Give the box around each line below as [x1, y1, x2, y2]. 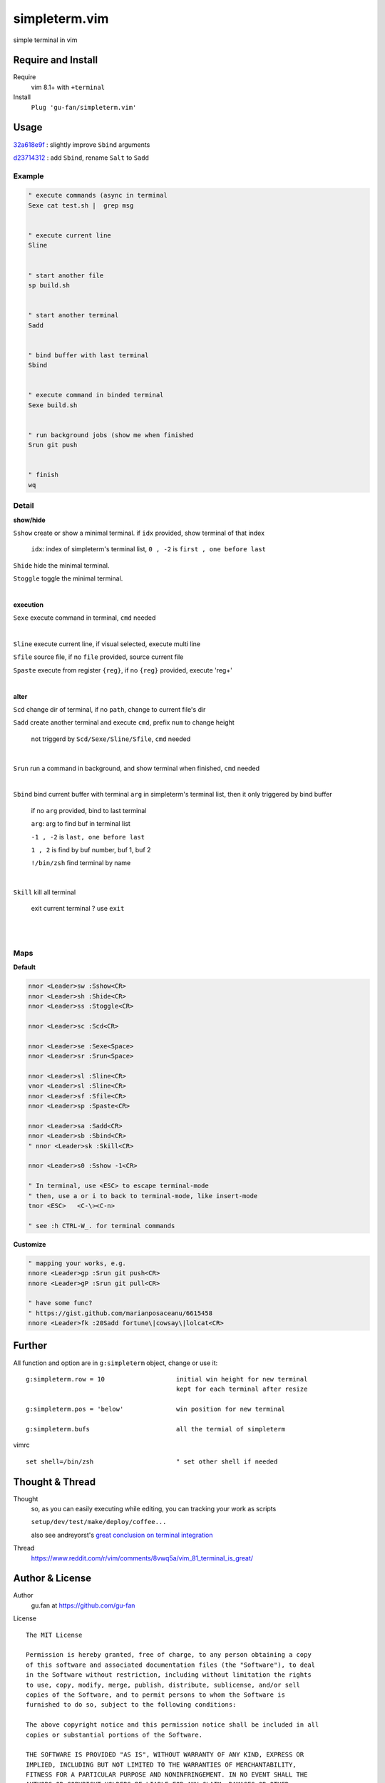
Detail [13, 501, 34, 511]
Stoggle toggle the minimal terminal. [13, 574, 123, 583]
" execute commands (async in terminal [28, 191, 168, 200]
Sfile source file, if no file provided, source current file [13, 653, 184, 661]
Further [13, 1339, 48, 1352]
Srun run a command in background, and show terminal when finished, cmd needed [13, 764, 260, 772]
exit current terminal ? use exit [31, 904, 125, 913]
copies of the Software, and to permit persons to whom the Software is [26, 1690, 285, 1699]
